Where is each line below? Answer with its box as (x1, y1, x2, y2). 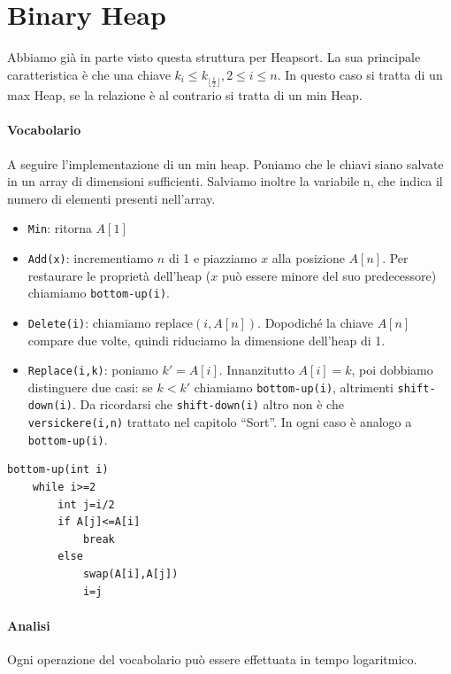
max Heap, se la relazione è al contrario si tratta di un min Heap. (7, 86, 363, 105)
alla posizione (271, 248, 345, 267)
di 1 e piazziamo (168, 248, 257, 267)
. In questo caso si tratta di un (277, 65, 443, 83)
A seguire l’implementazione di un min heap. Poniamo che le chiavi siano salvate (7, 154, 444, 173)
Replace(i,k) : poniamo (27, 360, 158, 379)
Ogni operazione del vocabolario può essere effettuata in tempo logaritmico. (7, 649, 417, 668)
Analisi (7, 616, 50, 634)
